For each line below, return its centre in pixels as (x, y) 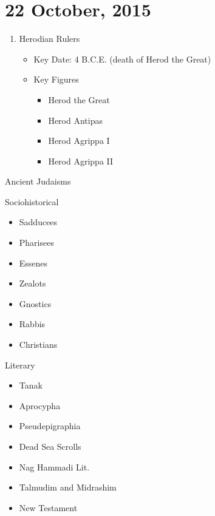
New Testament (48, 507)
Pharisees (36, 243)
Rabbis (32, 324)
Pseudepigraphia (50, 426)
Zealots (32, 283)
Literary (20, 365)
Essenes (33, 263)
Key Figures (56, 79)
